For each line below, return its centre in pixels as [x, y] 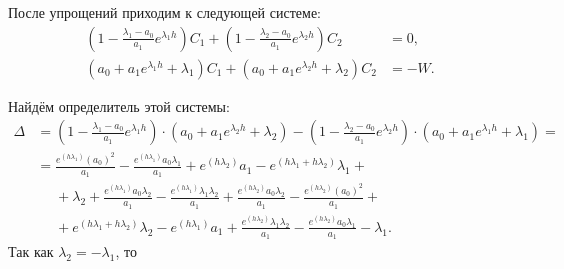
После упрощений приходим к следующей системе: [164, 12]
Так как [31, 251]
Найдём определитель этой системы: [119, 105]
